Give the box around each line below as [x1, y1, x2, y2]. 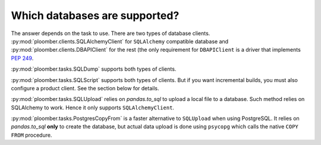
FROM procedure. [11, 131, 52, 138]
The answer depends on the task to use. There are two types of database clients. [11, 30, 210, 37]
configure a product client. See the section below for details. [11, 84, 159, 92]
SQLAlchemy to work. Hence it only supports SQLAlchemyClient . [11, 104, 175, 111]
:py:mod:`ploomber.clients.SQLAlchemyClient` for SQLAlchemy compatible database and [11, 37, 229, 45]
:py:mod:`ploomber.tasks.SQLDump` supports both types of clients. [11, 65, 177, 72]
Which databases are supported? [11, 9, 180, 22]
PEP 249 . [11, 54, 34, 62]
